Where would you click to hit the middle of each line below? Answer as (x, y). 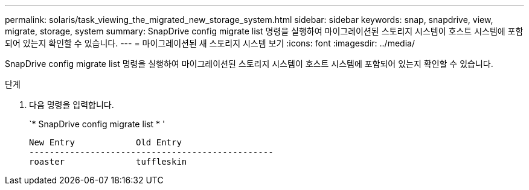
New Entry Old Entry (105, 142)
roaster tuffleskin (108, 162)
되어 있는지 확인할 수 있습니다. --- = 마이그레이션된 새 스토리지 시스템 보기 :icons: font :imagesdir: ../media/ (210, 43)
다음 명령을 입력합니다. (72, 105)
